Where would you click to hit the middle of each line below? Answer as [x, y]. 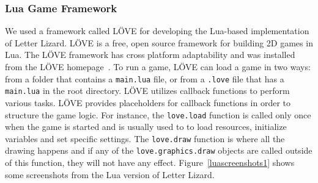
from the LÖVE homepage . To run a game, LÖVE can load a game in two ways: [158, 66]
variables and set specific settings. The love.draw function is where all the [145, 138]
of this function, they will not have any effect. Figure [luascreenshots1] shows [150, 163]
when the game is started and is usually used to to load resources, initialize [146, 127]
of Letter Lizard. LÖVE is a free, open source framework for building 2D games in [159, 42]
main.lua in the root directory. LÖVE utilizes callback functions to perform [147, 91]
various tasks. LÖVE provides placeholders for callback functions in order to [148, 102]
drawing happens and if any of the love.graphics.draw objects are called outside [159, 150]
